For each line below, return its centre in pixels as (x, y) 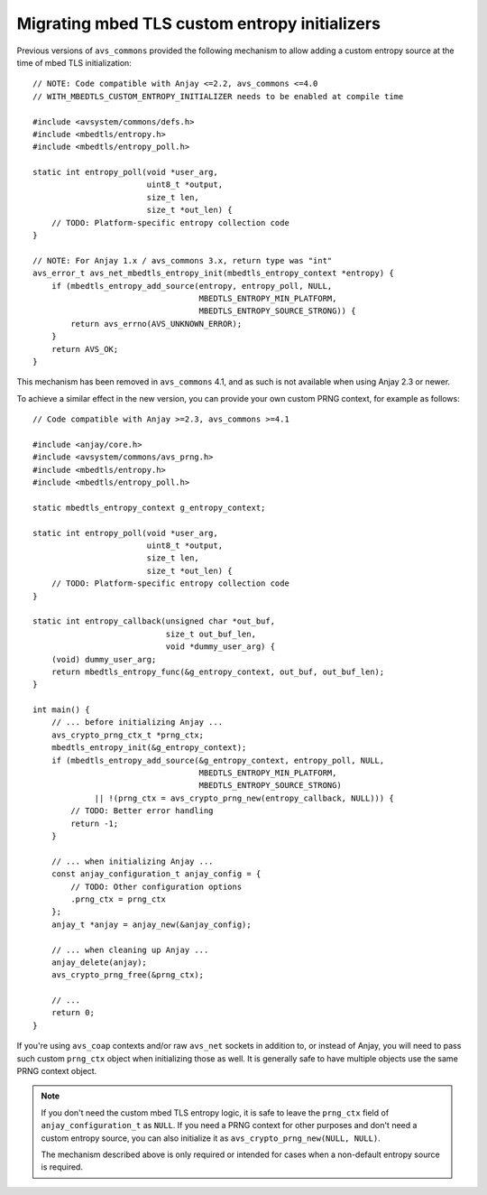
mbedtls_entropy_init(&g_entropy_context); (149, 748)
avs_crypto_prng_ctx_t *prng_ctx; (128, 735)
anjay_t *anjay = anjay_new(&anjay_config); (151, 924)
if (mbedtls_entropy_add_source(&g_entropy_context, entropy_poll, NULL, (218, 760)
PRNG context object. (57, 1071)
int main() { (61, 710)
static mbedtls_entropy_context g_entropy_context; (149, 507)
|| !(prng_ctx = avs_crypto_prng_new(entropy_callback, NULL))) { (244, 798)
